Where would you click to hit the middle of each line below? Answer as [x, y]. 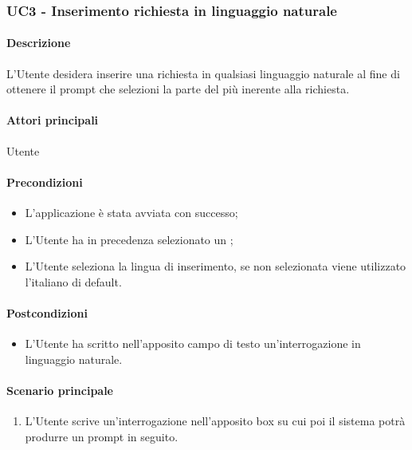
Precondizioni [45, 182]
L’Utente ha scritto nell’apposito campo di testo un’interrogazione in [193, 343]
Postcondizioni [47, 312]
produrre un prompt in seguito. [102, 436]
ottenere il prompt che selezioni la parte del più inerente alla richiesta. [178, 89]
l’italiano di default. [73, 281]
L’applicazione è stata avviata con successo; [131, 213]
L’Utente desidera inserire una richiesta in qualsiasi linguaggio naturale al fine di [203, 73]
